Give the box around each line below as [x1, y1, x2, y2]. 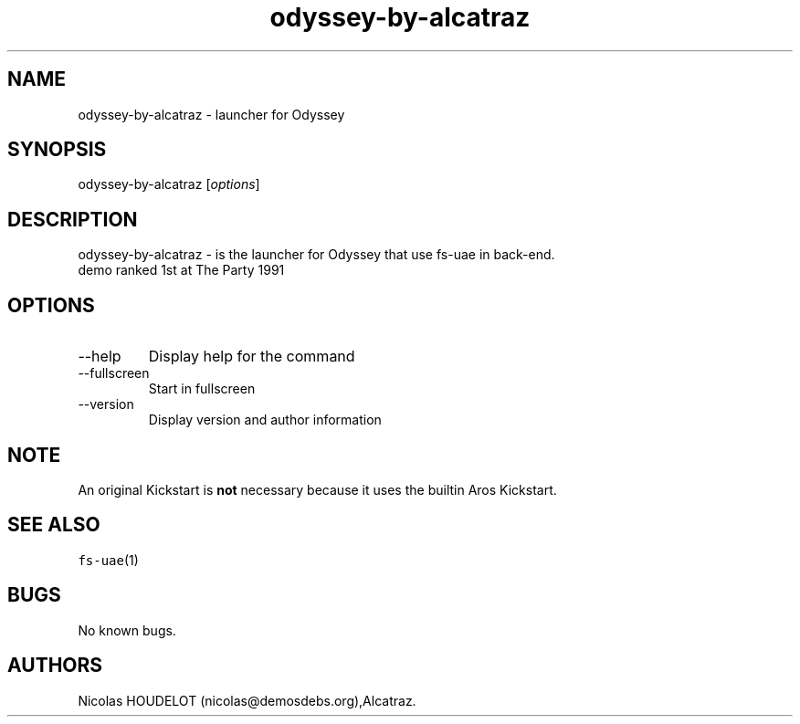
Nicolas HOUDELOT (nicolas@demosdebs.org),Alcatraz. [78, 692, 416, 708]
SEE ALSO [7, 513, 100, 537]
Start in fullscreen [148, 381, 256, 397]
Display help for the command [148, 347, 355, 366]
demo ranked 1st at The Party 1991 [78, 262, 285, 278]
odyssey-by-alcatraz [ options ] [78, 176, 260, 193]
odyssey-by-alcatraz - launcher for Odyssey [78, 106, 345, 122]
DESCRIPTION [7, 207, 138, 231]
